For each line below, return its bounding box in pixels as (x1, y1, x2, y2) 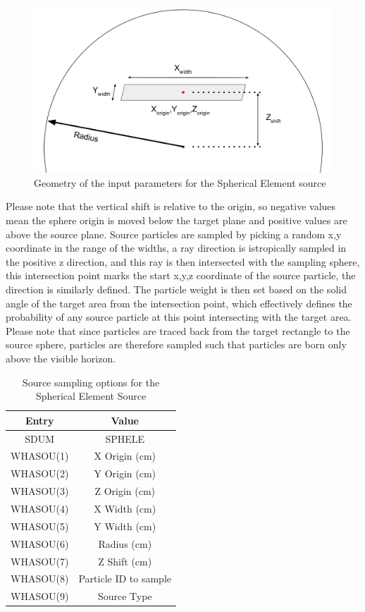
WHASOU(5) (11, 518, 69, 533)
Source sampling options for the (22, 374, 160, 389)
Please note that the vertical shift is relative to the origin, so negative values (6, 199, 336, 214)
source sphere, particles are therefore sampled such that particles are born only (6, 337, 347, 352)
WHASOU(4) (11, 501, 69, 515)
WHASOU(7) (11, 553, 69, 568)
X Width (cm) (94, 501, 156, 515)
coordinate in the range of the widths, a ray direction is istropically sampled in (6, 240, 347, 255)
